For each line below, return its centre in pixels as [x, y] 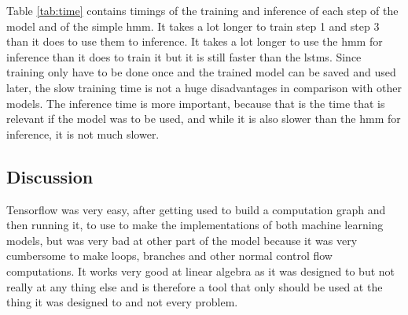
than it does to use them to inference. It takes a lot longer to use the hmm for [195, 41]
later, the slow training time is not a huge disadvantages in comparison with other [204, 87]
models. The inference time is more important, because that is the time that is [196, 103]
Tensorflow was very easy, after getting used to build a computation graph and [196, 209]
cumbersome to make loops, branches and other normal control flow [169, 256]
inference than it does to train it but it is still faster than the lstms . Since [184, 56]
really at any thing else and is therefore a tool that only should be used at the [195, 286]
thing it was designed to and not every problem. [122, 302]
